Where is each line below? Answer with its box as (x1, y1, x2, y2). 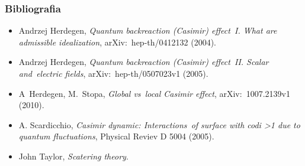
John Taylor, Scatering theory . (18, 149, 129, 162)
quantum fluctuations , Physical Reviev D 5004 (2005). (18, 130, 214, 142)
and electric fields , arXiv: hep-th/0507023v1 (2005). (18, 67, 208, 79)
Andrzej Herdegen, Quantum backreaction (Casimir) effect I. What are (18, 24, 277, 37)
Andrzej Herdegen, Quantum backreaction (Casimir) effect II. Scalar (18, 56, 269, 68)
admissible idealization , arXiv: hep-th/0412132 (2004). (18, 35, 216, 48)
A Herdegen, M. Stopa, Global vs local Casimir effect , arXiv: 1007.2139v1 (18, 87, 290, 99)
